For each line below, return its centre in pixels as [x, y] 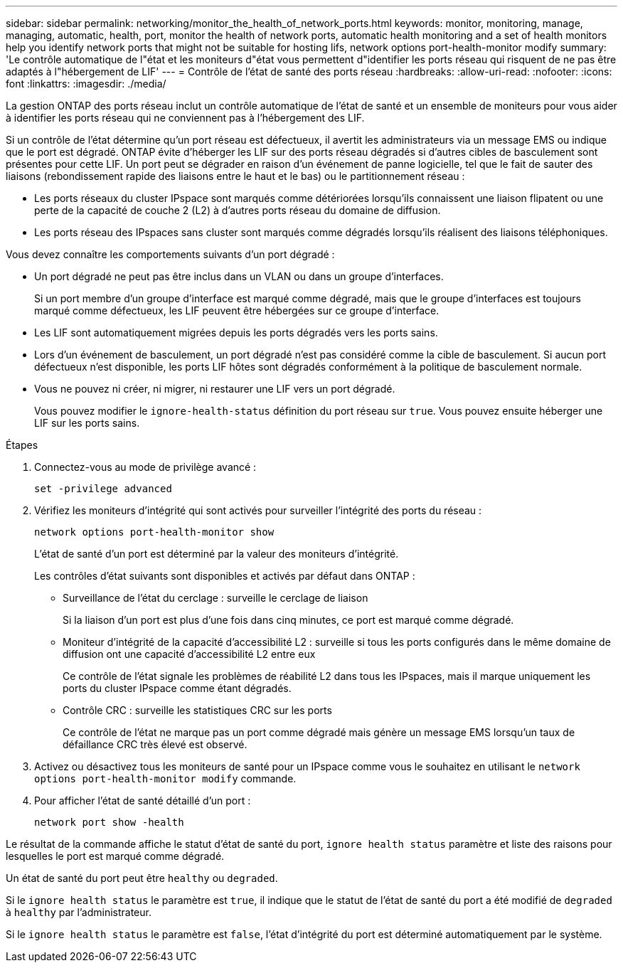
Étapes [22, 445]
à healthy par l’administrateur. [79, 912]
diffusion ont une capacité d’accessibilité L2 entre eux [189, 654]
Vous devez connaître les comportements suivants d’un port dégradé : [170, 254]
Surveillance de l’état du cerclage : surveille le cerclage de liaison [215, 598]
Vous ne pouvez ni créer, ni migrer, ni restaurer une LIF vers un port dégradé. [215, 389]
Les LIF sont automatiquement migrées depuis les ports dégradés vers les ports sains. [236, 333]
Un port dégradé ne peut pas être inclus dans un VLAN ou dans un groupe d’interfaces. [239, 276]
